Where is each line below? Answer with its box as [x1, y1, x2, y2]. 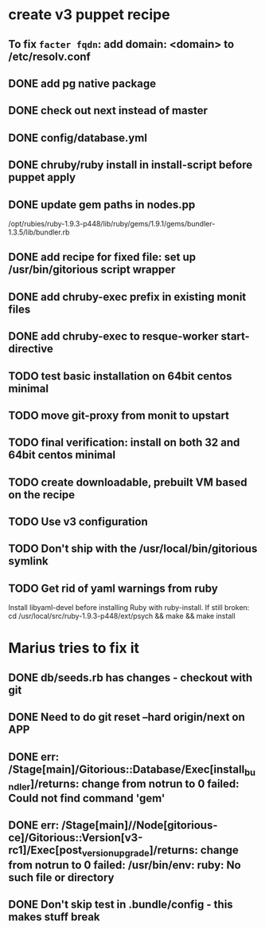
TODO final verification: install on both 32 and [8, 436, 240, 450]
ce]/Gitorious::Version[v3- [8, 831, 143, 844]
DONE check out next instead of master [8, 104, 208, 117]
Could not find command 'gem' [8, 792, 166, 805]
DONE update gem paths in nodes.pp [8, 198, 196, 211]
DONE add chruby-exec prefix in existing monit [8, 289, 247, 304]
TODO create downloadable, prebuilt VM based [8, 475, 247, 489]
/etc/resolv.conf [8, 49, 92, 63]
